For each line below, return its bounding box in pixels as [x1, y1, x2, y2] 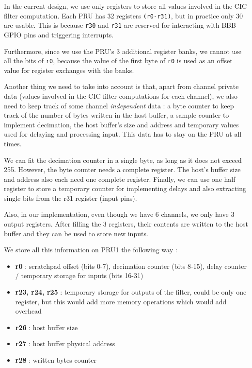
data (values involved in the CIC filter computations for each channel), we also [4, 90, 238, 101]
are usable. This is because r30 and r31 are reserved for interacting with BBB [4, 20, 236, 30]
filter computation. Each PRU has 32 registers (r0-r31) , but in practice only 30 [4, 10, 243, 20]
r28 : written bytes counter [15, 355, 96, 365]
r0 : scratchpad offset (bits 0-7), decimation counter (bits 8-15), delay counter [15, 261, 247, 271]
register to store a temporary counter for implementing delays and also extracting [4, 183, 246, 193]
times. [4, 138, 22, 148]
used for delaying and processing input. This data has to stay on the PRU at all [4, 129, 242, 139]
